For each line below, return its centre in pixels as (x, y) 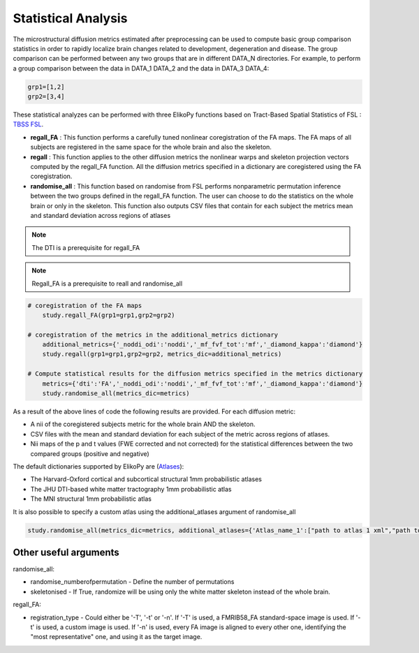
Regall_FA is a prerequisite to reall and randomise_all (107, 284)
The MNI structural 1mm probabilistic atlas (91, 499)
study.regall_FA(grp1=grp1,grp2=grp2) (109, 315)
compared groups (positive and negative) (90, 453)
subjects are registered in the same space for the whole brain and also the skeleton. (151, 147)
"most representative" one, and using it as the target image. (116, 637)
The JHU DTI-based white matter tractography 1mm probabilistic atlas (131, 489)
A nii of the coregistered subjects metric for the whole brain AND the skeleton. (143, 424)
